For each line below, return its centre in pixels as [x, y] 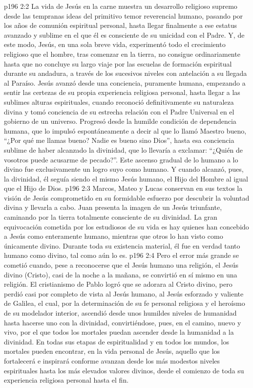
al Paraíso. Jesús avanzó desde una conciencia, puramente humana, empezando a [125, 82]
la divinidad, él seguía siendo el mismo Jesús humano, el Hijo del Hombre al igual [126, 178]
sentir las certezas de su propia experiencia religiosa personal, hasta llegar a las [122, 92]
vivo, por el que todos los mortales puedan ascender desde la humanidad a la [119, 332]
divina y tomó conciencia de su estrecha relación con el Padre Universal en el [119, 111]
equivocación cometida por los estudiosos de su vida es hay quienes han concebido [126, 226]
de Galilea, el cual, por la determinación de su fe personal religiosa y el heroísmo [125, 303]
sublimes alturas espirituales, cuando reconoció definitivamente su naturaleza [119, 102]
